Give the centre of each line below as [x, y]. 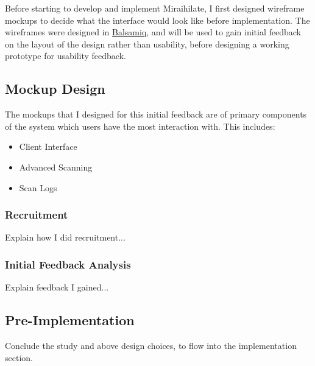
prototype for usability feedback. [65, 56]
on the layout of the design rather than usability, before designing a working [147, 44]
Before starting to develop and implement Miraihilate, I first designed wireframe [155, 8]
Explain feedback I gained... [57, 287]
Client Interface [48, 146]
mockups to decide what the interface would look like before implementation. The [157, 20]
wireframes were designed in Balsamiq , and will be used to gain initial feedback [153, 32]
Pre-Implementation [70, 320]
